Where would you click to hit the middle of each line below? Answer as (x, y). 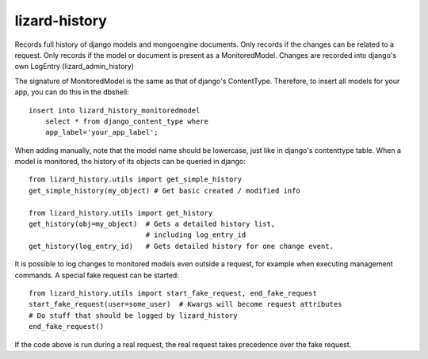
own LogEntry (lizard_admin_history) (75, 67)
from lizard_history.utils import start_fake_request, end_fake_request (173, 293)
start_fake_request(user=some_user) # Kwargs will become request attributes (185, 304)
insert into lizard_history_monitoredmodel (115, 110)
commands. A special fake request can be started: (97, 275)
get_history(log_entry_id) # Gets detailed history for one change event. (182, 246)
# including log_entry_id (196, 235)
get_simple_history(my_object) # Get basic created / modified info (164, 191)
